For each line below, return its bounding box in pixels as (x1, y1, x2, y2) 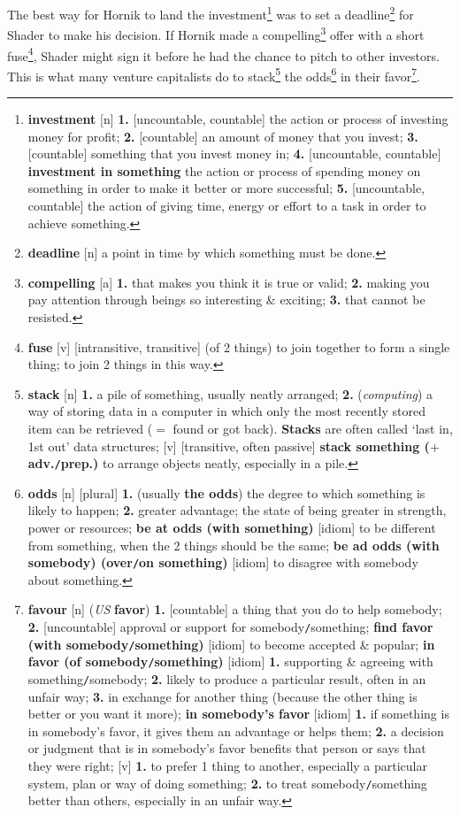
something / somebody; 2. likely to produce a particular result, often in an (27, 669, 426, 688)
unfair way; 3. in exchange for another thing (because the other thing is (27, 687, 418, 705)
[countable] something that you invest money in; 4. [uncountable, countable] (27, 144, 441, 163)
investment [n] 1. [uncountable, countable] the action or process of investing (27, 110, 448, 127)
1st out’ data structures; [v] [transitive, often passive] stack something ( (27, 436, 430, 455)
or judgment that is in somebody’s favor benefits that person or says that (27, 739, 426, 757)
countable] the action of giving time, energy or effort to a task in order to (27, 196, 426, 214)
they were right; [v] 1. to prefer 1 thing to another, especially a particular (27, 756, 427, 774)
